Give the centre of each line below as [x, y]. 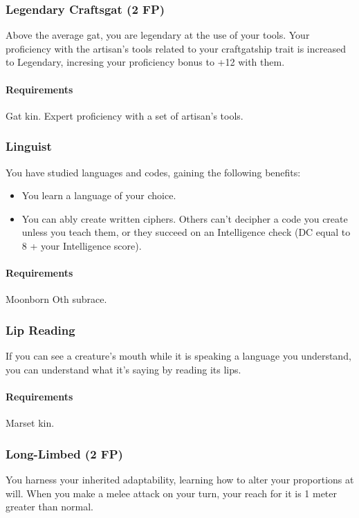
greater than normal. [49, 507]
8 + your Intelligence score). [82, 245]
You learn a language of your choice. [99, 195]
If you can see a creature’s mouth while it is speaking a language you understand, [178, 356]
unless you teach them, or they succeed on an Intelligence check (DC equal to [186, 232]
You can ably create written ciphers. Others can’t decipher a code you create [185, 218]
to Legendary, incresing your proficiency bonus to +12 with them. [145, 62]
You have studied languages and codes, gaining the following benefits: [153, 172]
